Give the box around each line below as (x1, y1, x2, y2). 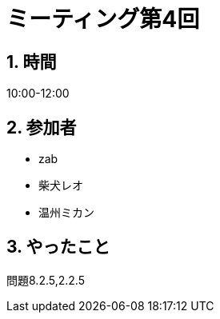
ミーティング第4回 (6, 6, 200, 33)
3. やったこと (6, 237, 110, 257)
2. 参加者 (6, 117, 77, 138)
